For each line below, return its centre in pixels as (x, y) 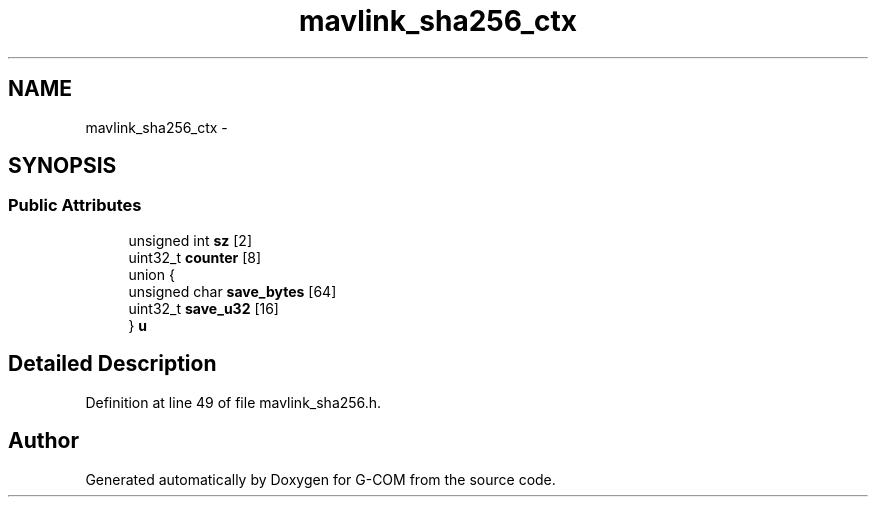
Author (43, 441)
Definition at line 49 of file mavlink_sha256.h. (233, 402)
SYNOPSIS (62, 166)
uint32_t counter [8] (195, 257)
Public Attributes (75, 205)
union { (151, 274)
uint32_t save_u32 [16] (203, 308)
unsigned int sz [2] (190, 240)
